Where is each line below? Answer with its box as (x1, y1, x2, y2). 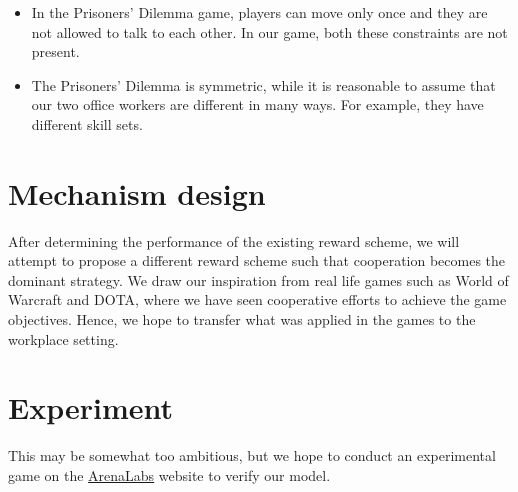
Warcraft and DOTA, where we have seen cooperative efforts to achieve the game (8, 289, 507, 310)
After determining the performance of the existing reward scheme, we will (8, 230, 460, 251)
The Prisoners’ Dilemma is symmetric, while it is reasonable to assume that (31, 74, 496, 95)
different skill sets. (31, 113, 143, 134)
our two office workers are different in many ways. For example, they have (31, 94, 484, 115)
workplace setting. (8, 328, 119, 349)
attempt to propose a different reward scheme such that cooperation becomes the (8, 250, 506, 271)
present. (31, 41, 80, 62)
